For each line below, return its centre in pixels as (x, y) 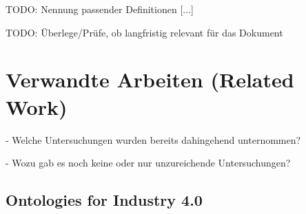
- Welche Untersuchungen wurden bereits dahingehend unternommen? (153, 139)
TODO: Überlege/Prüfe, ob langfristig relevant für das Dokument (144, 32)
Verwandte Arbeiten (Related (150, 79)
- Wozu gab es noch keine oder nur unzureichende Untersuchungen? (148, 163)
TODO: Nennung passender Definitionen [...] (100, 9)
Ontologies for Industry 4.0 (104, 200)
